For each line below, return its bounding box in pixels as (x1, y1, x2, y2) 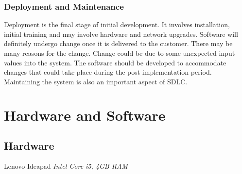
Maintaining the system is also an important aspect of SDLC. (4, 76, 188, 86)
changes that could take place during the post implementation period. (4, 67, 212, 77)
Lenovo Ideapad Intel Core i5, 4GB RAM (4, 160, 128, 171)
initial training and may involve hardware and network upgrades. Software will (4, 29, 238, 39)
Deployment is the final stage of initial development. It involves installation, (4, 19, 230, 30)
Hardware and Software (4, 105, 166, 125)
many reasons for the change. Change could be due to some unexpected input (4, 48, 235, 58)
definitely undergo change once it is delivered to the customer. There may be (4, 38, 233, 48)
